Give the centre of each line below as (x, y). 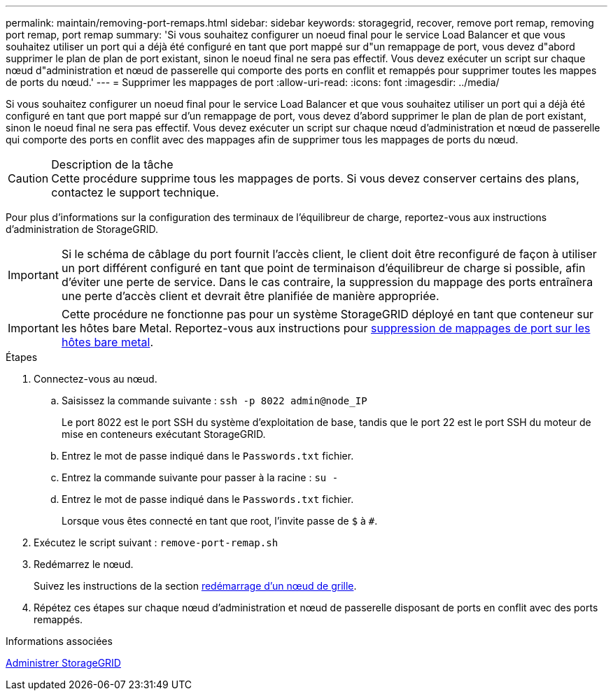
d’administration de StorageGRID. (82, 229)
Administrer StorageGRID (63, 663)
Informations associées (59, 641)
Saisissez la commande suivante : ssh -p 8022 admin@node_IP (214, 400)
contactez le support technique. (135, 192)
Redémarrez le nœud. (84, 564)
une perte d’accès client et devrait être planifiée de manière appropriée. (250, 296)
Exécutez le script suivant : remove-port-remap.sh (156, 542)
